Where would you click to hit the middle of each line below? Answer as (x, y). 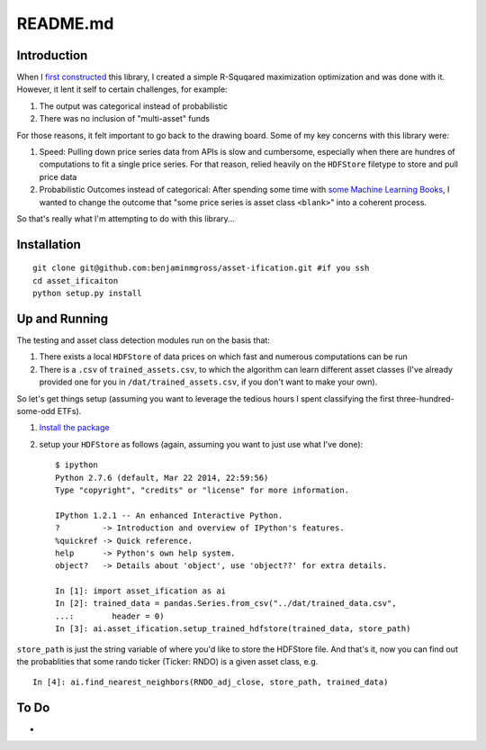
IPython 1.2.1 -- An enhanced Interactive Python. (169, 515)
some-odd (36, 411)
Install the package (74, 428)
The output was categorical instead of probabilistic (134, 106)
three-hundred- (425, 398)
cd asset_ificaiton (76, 280)
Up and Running (63, 318)
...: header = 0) (110, 616)
